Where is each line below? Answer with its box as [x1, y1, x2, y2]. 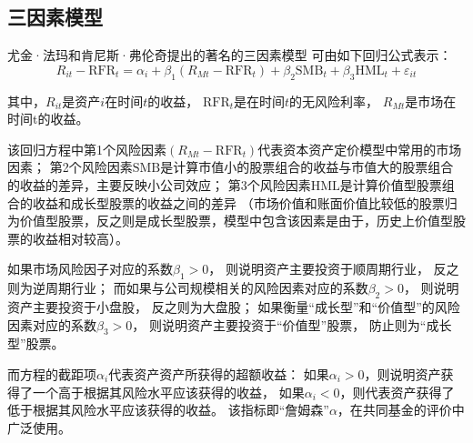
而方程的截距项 [7, 364, 96, 383]
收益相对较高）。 [32, 228, 128, 247]
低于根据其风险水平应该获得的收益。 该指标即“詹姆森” [7, 400, 329, 419]
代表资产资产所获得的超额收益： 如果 [108, 364, 329, 383]
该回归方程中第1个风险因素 [7, 139, 166, 158]
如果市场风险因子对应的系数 [7, 259, 173, 278]
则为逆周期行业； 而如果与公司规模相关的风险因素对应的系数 [7, 278, 368, 297]
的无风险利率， [289, 91, 379, 110]
